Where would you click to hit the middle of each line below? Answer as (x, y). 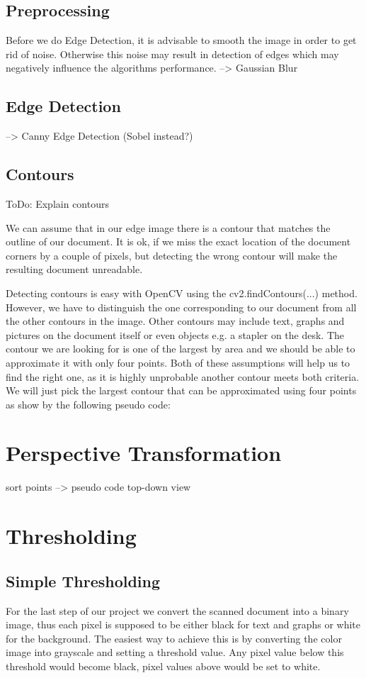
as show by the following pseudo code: (88, 404)
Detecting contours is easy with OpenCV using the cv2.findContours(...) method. (182, 293)
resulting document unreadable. (74, 269)
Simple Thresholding (83, 580)
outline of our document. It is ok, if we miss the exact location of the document (178, 241)
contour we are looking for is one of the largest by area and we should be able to (181, 349)
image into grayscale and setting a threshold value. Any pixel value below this (175, 652)
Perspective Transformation (144, 453)
